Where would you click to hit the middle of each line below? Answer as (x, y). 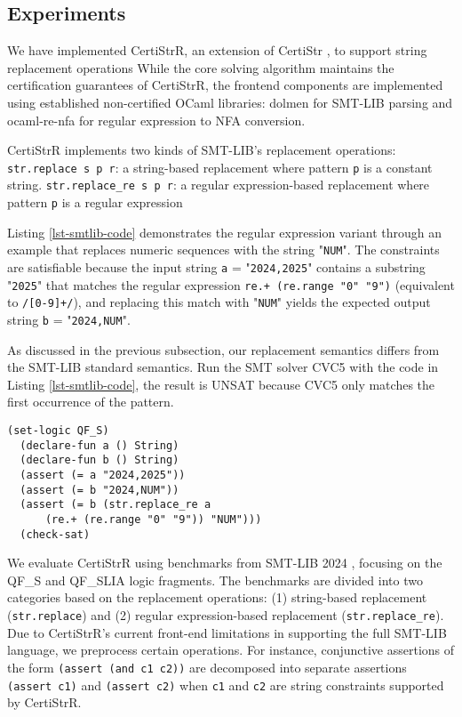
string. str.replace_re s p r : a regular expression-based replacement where (219, 185)
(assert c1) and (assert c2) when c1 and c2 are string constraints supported (226, 685)
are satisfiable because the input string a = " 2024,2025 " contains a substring (216, 266)
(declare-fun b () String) (100, 460)
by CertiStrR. (44, 702)
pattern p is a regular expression (95, 202)
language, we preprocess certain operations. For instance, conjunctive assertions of (231, 650)
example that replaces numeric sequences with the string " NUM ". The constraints (223, 250)
